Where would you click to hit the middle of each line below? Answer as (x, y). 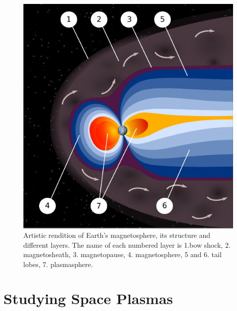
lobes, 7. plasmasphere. (58, 264)
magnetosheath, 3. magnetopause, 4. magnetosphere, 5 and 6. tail (122, 254)
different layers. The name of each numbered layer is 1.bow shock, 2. (127, 244)
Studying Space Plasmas (88, 298)
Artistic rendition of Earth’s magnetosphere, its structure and (117, 235)
